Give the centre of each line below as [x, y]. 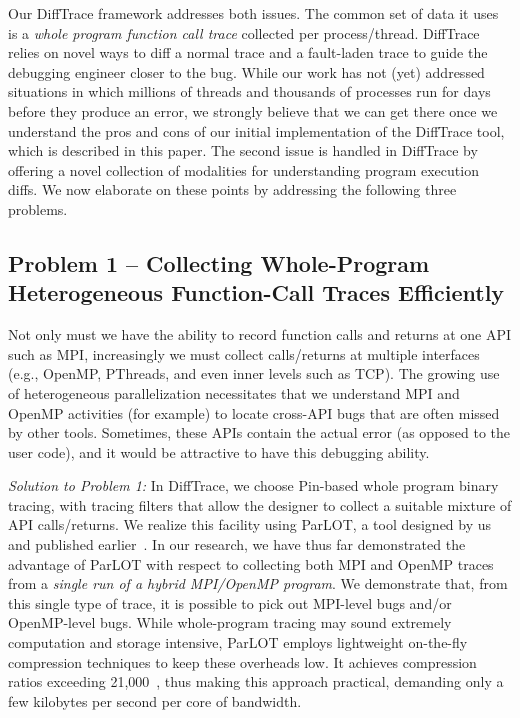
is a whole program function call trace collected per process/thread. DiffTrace [244, 32]
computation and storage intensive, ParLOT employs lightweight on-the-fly [238, 642]
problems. [38, 208]
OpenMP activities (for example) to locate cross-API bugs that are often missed [254, 412]
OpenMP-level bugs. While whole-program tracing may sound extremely [230, 622]
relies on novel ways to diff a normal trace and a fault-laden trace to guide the [248, 52]
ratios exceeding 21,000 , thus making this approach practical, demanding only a [256, 681]
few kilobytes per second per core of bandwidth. [155, 700]
